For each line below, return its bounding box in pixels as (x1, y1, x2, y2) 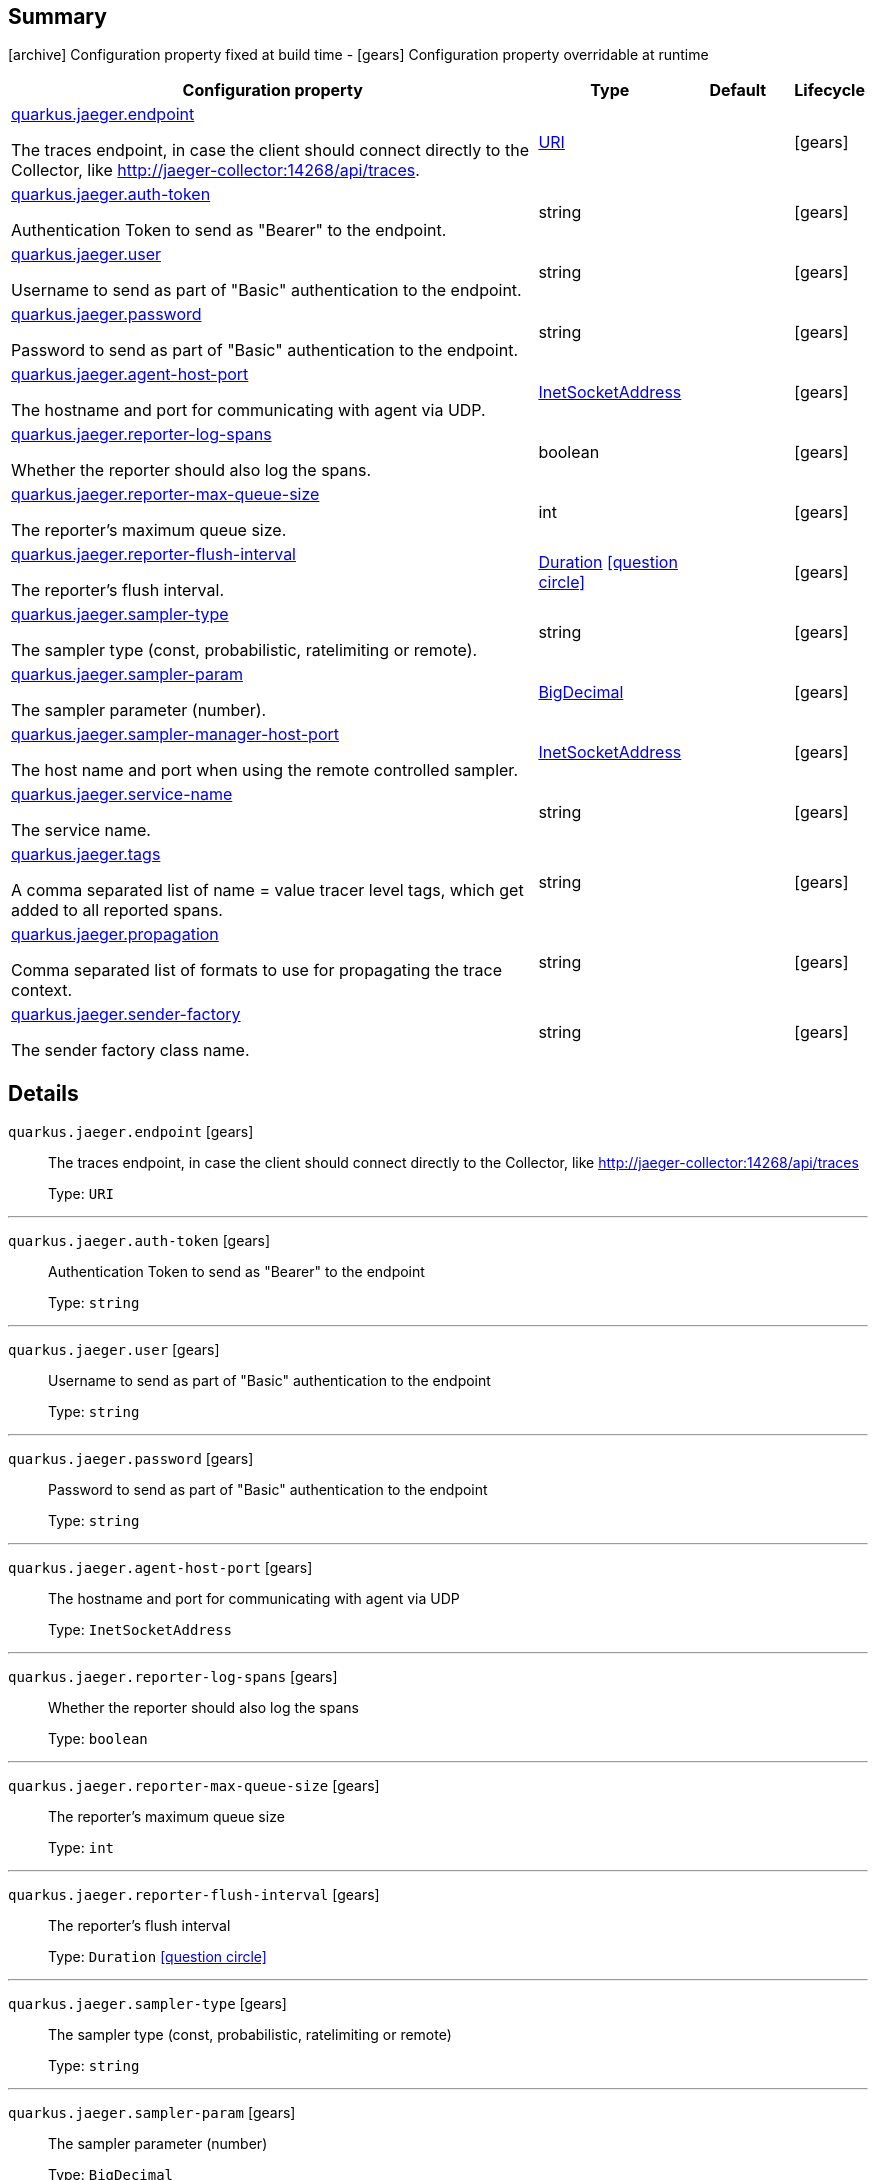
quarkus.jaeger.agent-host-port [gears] (8, 1559, 313, 1577)
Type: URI (48, 1185, 115, 1203)
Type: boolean (48, 1730, 148, 1748)
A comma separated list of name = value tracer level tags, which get (11, 880, 524, 901)
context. (11, 980, 73, 1001)
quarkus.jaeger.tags (11, 844, 161, 865)
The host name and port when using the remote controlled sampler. (11, 760, 518, 781)
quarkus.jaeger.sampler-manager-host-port (11, 724, 339, 745)
